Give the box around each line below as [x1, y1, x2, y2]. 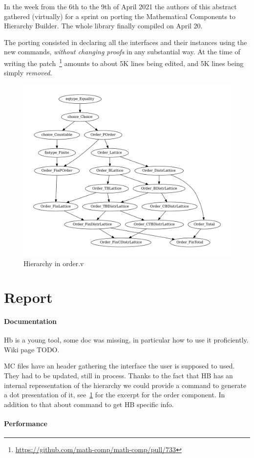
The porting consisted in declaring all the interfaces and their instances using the [4, 37, 247, 47]
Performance [4, 418, 47, 428]
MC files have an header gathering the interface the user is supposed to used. [4, 361, 235, 371]
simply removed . [4, 68, 52, 78]
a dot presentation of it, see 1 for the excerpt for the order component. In [4, 389, 225, 400]
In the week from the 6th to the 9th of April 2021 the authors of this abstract [4, 1, 237, 11]
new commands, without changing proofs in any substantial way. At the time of [4, 46, 240, 57]
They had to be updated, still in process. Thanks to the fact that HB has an [4, 370, 233, 380]
